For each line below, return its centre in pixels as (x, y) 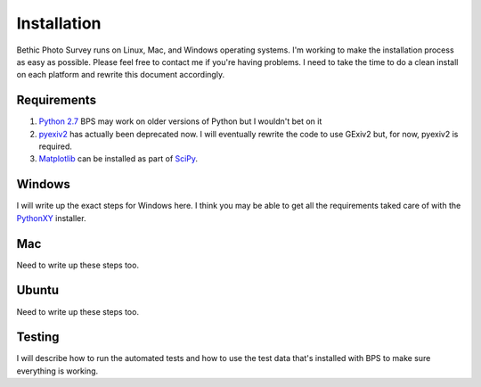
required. (56, 146)
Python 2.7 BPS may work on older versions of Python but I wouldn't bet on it (180, 121)
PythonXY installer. (51, 218)
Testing (38, 338)
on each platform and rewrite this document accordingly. (121, 75)
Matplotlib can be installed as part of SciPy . (118, 159)
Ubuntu (38, 290)
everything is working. (57, 371)
